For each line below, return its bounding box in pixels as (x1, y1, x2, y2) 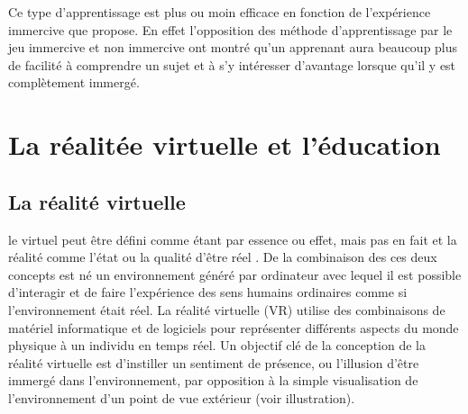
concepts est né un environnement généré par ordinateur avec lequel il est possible (8, 265, 462, 283)
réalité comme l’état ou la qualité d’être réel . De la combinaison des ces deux (8, 247, 437, 266)
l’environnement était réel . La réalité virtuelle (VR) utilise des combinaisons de (8, 300, 445, 319)
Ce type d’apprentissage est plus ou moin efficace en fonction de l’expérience (8, 3, 431, 21)
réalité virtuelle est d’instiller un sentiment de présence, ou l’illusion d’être (8, 353, 419, 372)
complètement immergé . (8, 73, 140, 92)
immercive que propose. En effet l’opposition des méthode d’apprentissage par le (8, 20, 453, 39)
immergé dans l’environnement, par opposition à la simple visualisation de (8, 371, 418, 390)
